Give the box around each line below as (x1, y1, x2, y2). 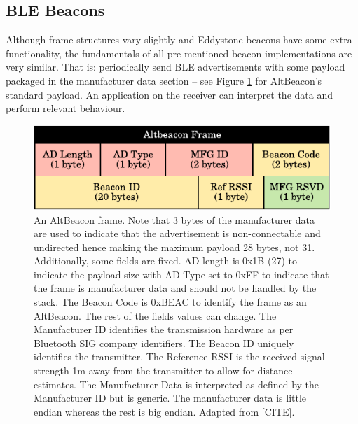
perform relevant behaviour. (6, 101, 125, 115)
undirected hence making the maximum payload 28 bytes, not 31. (34, 239, 315, 254)
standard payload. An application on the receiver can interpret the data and (6, 87, 333, 101)
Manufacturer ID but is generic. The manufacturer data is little (34, 390, 307, 405)
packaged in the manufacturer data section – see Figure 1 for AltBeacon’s (6, 73, 322, 87)
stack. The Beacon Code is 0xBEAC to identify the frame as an (34, 295, 307, 309)
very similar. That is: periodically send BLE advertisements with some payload (6, 59, 345, 74)
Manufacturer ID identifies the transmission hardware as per (34, 322, 294, 337)
